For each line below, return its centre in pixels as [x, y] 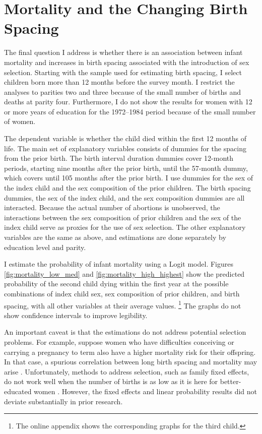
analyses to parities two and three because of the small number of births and [122, 91]
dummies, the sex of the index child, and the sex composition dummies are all [124, 197]
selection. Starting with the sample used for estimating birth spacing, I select [123, 72]
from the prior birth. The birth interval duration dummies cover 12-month [119, 158]
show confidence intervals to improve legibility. [76, 315]
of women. [20, 121]
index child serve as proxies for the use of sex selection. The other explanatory [125, 227]
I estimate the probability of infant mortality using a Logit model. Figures [119, 264]
